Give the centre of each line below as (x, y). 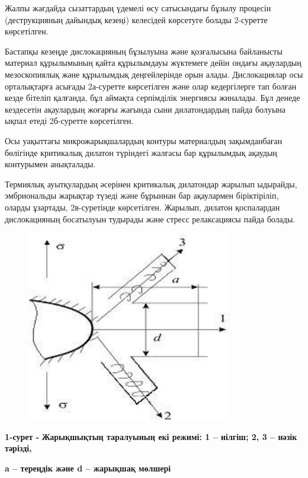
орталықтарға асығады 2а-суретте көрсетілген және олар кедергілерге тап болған (151, 86)
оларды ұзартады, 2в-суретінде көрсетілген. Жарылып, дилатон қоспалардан (142, 207)
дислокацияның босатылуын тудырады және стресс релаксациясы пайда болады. (150, 219)
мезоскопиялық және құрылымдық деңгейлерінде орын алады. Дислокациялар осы (154, 74)
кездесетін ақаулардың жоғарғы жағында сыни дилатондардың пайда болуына (145, 109)
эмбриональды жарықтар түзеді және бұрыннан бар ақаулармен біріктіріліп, (142, 195)
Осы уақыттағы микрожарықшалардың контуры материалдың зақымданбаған (144, 140)
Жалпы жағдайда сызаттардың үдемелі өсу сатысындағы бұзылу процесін (138, 8)
